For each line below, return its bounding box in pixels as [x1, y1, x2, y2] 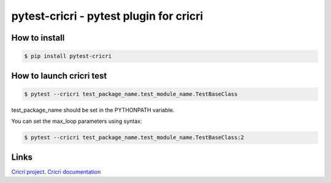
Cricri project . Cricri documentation [11, 168, 101, 175]
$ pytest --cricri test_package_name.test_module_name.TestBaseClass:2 [24, 134, 245, 141]
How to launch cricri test [11, 71, 107, 81]
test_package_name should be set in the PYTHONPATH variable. [11, 106, 175, 114]
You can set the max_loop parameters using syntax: [11, 117, 142, 125]
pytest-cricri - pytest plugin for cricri [11, 9, 204, 23]
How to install [11, 33, 65, 43]
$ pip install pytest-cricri [24, 53, 112, 60]
